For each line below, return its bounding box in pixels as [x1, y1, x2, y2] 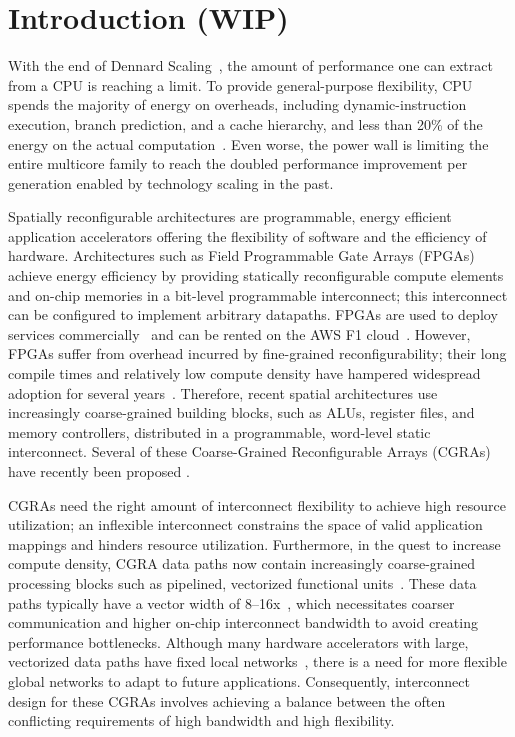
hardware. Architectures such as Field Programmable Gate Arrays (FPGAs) [8, 245, 475, 266]
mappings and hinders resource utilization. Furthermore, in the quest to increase [8, 533, 501, 554]
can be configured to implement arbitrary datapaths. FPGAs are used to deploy [8, 304, 498, 325]
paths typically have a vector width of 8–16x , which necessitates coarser [8, 592, 455, 613]
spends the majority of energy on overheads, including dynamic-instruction [8, 94, 467, 115]
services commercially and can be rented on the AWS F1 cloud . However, [8, 323, 471, 344]
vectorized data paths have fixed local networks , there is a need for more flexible [8, 651, 507, 672]
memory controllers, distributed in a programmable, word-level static [8, 421, 431, 442]
